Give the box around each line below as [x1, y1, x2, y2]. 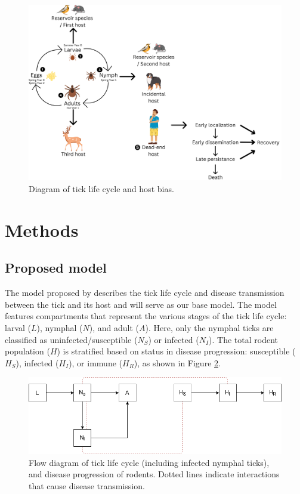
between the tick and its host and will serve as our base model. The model [5, 298, 277, 310]
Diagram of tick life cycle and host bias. [29, 182, 174, 194]
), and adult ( [89, 321, 140, 334]
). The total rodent [209, 333, 278, 345]
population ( [5, 345, 50, 357]
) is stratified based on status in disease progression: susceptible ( [57, 345, 296, 357]
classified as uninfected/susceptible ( [5, 333, 138, 345]
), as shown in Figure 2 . [134, 356, 221, 369]
